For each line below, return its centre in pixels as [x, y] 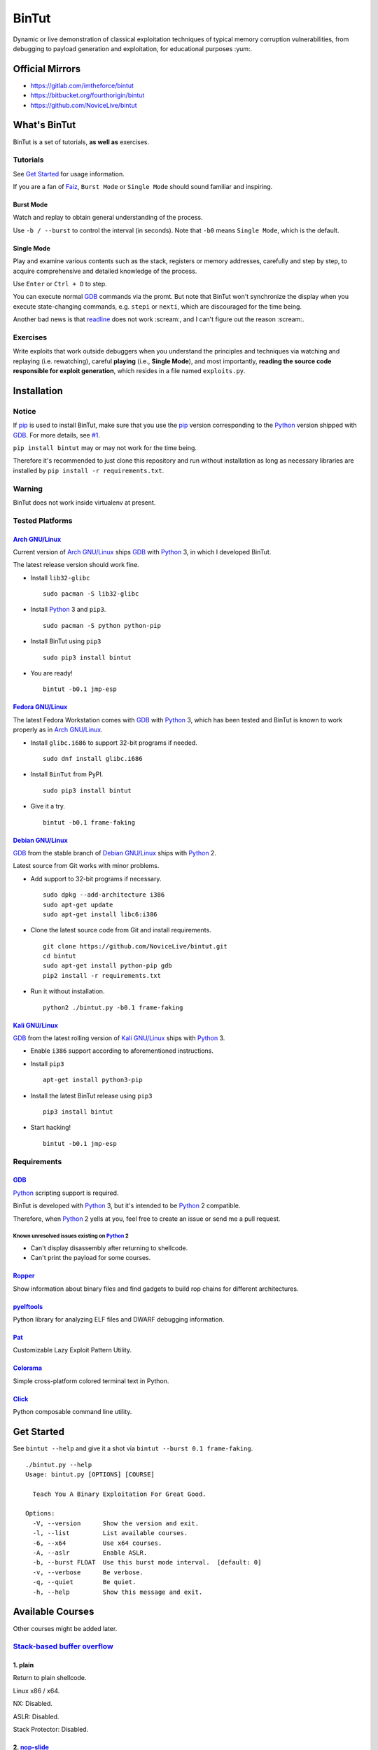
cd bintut [59, 956]
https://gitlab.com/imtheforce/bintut [82, 85]
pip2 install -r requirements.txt [102, 975]
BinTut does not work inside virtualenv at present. [84, 502]
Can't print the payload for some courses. [91, 1258]
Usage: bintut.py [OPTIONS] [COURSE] [90, 1474]
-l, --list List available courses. [110, 1533]
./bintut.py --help [59, 1464]
